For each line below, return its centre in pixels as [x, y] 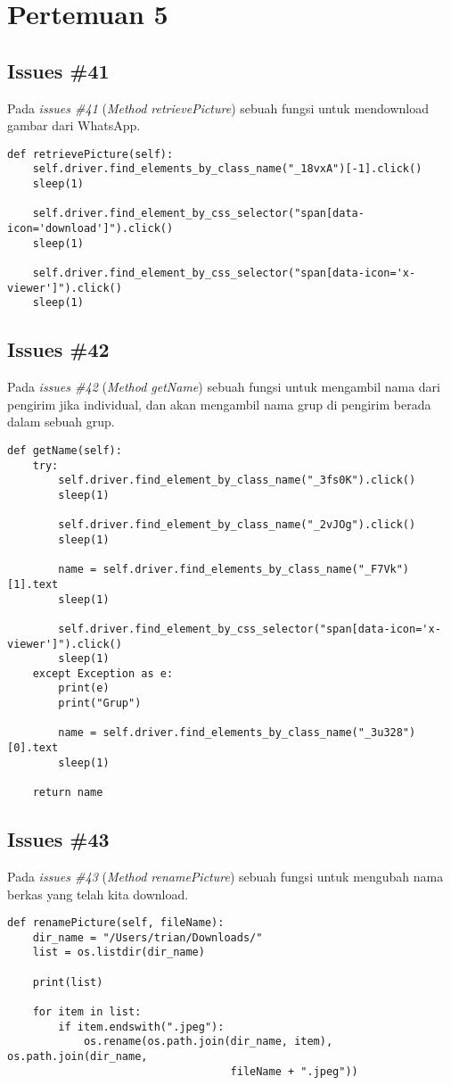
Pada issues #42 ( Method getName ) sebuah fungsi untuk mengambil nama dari [224, 387]
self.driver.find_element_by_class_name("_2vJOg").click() [237, 525]
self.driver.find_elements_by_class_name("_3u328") [259, 733]
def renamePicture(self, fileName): [116, 923]
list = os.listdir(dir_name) [119, 952]
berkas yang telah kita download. [98, 894]
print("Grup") [100, 704]
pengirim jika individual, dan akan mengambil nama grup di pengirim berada [219, 404]
